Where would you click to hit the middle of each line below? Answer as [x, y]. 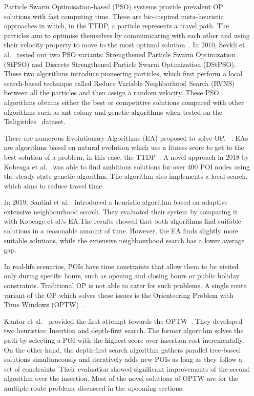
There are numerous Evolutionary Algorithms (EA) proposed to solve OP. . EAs [126, 137]
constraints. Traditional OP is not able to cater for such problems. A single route [125, 285]
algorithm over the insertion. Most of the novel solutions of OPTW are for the [121, 378]
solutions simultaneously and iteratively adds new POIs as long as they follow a [123, 359]
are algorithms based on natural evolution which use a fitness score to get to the [124, 147]
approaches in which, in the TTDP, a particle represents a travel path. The [116, 26]
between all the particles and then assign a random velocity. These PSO [112, 93]
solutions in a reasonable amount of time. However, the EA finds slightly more [121, 231]
